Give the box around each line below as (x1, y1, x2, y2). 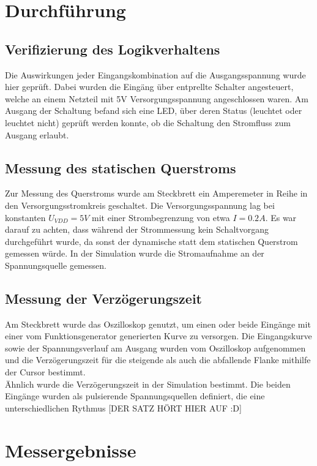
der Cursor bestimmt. (5, 366, 86, 378)
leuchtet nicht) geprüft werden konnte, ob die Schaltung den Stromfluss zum (5, 116, 291, 129)
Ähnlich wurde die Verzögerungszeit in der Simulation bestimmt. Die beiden (5, 377, 291, 390)
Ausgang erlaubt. (5, 128, 69, 141)
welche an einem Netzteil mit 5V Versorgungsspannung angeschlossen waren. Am (5, 92, 308, 105)
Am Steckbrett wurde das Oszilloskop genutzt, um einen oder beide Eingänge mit (5, 317, 311, 330)
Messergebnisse (5, 437, 136, 462)
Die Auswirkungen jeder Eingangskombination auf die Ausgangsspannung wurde (5, 68, 306, 81)
